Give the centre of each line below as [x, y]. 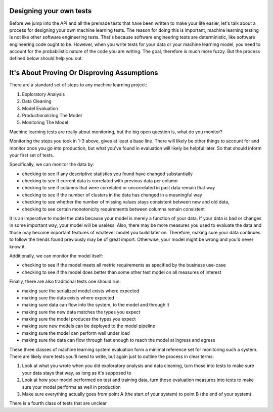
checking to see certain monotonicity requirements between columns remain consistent [113, 209]
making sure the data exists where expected [68, 297]
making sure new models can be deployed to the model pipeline [88, 326]
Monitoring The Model [45, 122]
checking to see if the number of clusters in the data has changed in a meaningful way [112, 195]
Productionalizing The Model [52, 115]
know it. [18, 246]
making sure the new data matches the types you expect [81, 312]
